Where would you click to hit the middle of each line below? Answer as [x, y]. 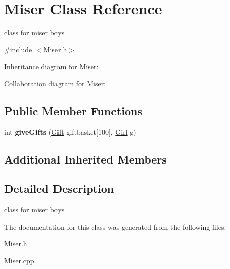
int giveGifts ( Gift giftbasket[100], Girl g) [70, 131]
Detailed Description [59, 189]
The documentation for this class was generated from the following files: [115, 226]
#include [18, 49]
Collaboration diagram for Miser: [55, 83]
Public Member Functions [73, 110]
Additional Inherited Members [85, 159]
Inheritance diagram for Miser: [51, 66]
